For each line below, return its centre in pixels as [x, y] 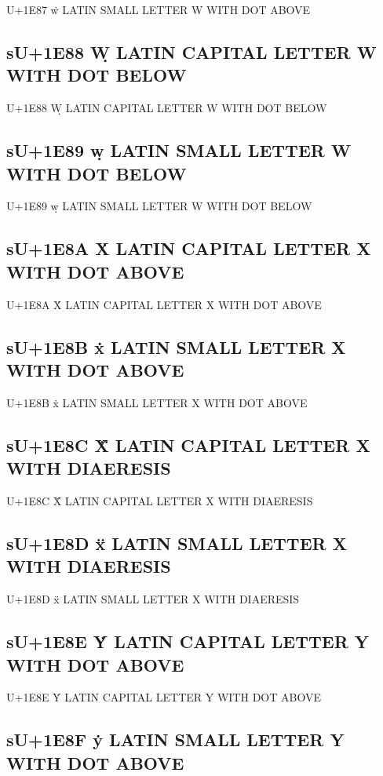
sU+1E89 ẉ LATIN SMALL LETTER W [179, 150]
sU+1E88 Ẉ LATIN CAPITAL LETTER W [191, 51]
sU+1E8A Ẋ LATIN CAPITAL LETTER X [189, 248]
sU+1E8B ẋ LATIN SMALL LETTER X [176, 346]
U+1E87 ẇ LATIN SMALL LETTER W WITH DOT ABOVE [159, 9]
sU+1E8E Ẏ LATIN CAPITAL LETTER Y [188, 641]
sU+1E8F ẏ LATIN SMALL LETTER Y [175, 740]
